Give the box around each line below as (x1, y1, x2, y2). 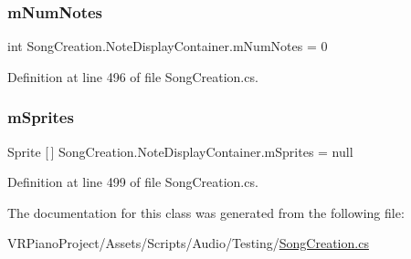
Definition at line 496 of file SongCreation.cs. (7, 67, 258, 86)
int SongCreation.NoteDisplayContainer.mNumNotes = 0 (7, 36, 328, 56)
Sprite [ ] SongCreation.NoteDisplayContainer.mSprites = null (7, 141, 353, 161)
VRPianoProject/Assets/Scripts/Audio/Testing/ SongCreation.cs (7, 233, 369, 253)
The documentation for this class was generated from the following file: (7, 202, 405, 222)
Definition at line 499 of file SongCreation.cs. (7, 172, 258, 192)
